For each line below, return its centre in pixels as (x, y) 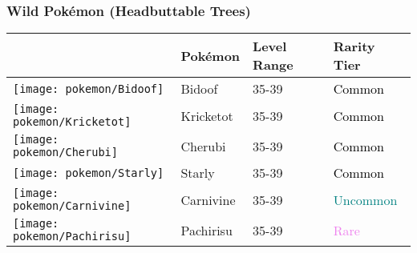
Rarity (354, 46)
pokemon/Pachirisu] (72, 237)
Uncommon (365, 199)
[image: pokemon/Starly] (89, 173)
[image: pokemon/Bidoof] (89, 88)
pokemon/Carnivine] (72, 206)
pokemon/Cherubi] (65, 153)
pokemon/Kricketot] (72, 122)
